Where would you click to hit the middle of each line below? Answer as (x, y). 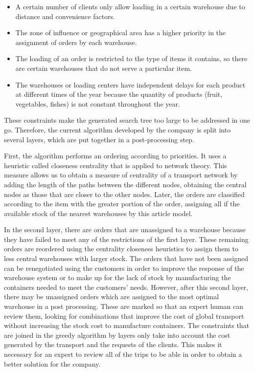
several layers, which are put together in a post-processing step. (99, 139)
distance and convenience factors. (65, 16)
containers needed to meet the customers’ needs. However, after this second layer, (126, 287)
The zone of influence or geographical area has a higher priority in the (121, 33)
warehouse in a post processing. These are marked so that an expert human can (124, 306)
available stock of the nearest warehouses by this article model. (98, 213)
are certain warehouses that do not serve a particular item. (104, 68)
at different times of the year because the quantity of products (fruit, (119, 94)
